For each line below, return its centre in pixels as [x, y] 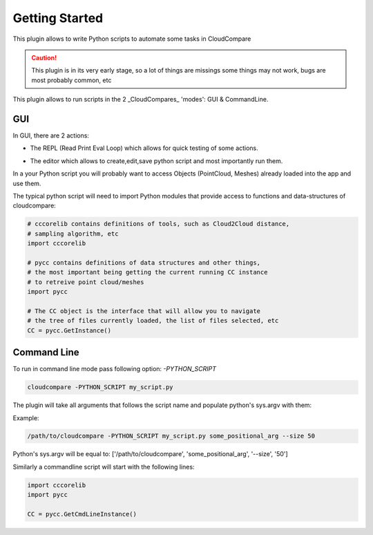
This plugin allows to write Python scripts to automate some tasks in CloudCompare [132, 39]
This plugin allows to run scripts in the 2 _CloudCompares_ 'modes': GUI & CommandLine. [141, 100]
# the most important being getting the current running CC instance [147, 272]
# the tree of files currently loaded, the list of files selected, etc [153, 321]
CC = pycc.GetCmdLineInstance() [82, 514]
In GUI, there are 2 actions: [51, 135]
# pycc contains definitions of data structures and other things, [144, 262]
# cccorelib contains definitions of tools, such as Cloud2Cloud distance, [159, 224]
